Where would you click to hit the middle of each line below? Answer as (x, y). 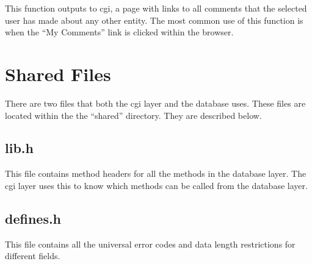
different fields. (33, 256)
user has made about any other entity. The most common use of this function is (154, 20)
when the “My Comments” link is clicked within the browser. (119, 32)
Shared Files (58, 73)
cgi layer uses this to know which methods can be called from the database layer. (156, 185)
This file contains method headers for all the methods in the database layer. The (156, 173)
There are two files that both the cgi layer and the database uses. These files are (155, 103)
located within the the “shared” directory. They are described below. (133, 115)
